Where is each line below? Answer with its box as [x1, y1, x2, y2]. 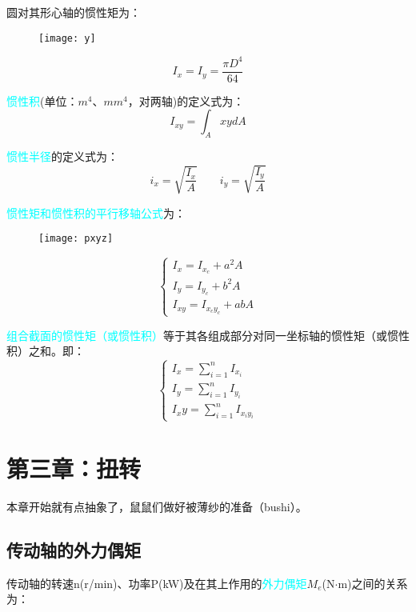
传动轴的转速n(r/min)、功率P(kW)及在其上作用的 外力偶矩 [6, 574, 307, 591]
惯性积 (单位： [6, 92, 78, 109]
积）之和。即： [6, 342, 85, 359]
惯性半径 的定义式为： [6, 148, 118, 165]
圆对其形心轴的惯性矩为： [6, 4, 141, 20]
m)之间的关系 [338, 574, 408, 591]
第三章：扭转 [6, 451, 142, 484]
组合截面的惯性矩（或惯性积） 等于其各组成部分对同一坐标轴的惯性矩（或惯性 [6, 326, 410, 343]
